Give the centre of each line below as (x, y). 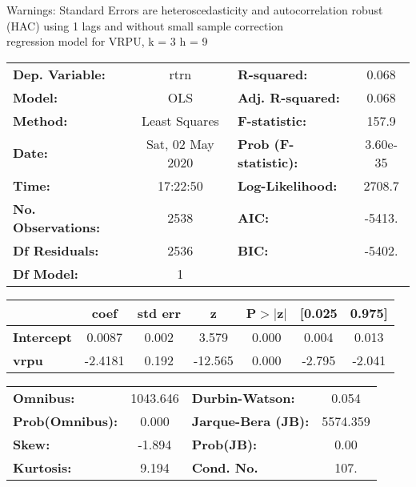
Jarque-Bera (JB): (250, 421)
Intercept (42, 336)
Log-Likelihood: (287, 185)
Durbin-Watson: (243, 397)
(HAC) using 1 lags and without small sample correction (145, 25)
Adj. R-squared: (288, 97)
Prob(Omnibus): (66, 421)
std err (159, 312)
